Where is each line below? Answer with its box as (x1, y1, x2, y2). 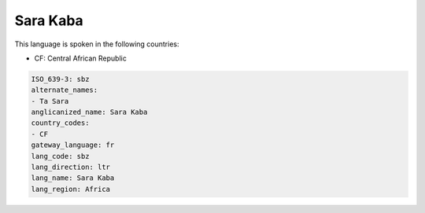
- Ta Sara (31, 97, 69, 105)
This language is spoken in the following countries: (14, 39, 179, 49)
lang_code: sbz (31, 152, 90, 160)
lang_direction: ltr (31, 163, 110, 172)
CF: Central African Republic (34, 53, 128, 63)
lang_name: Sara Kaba (31, 174, 115, 182)
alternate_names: (31, 86, 98, 94)
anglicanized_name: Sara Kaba (31, 108, 148, 117)
